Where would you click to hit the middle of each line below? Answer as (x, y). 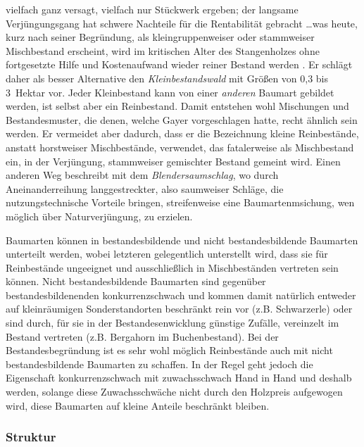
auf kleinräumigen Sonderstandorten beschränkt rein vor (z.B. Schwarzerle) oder (179, 309)
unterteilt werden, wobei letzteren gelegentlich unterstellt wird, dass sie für (167, 254)
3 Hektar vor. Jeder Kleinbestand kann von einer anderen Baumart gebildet (170, 92)
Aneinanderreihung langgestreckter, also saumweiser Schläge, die (145, 188)
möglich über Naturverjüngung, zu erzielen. (99, 216)
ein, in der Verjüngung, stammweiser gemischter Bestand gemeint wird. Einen (173, 161)
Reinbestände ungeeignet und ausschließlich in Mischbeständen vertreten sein (172, 267)
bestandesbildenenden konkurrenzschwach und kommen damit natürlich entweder (181, 295)
